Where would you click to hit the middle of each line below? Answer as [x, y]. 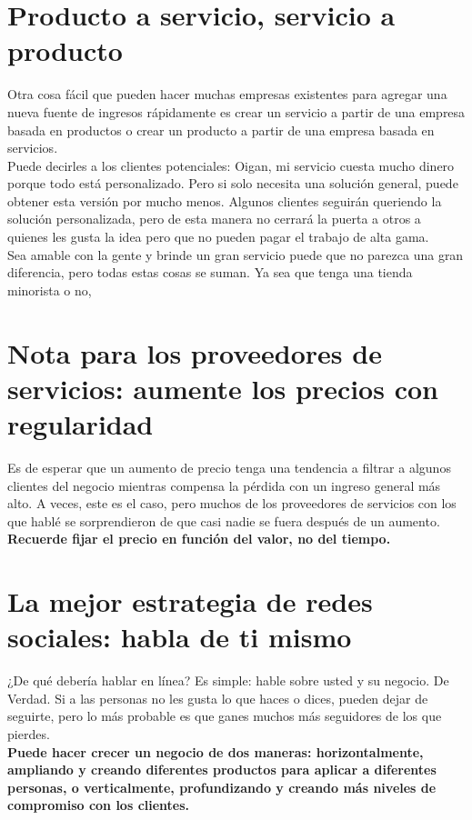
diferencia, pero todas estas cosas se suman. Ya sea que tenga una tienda [210, 272]
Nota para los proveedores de [195, 352]
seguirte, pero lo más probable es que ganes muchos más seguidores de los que [225, 716]
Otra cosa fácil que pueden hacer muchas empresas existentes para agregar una [227, 94]
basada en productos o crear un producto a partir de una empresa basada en [221, 130]
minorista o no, [50, 290]
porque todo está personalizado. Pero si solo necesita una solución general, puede [233, 183]
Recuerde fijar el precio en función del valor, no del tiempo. [199, 539]
